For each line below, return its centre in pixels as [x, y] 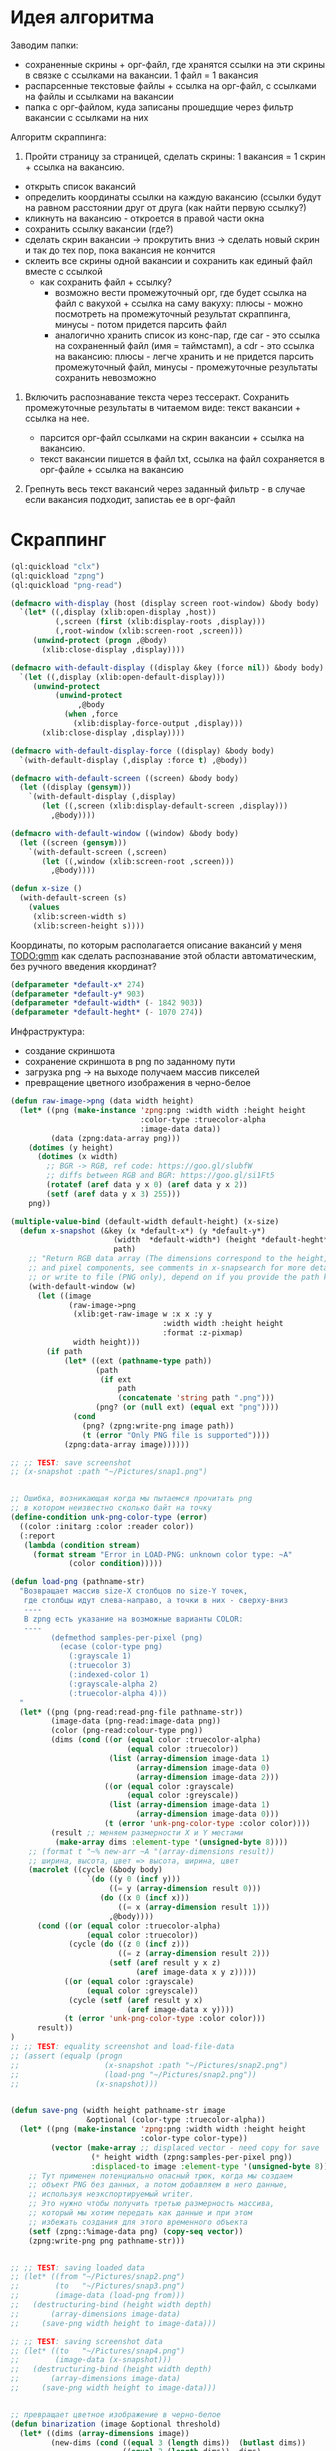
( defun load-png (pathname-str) [77, 1582]
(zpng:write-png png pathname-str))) [107, 2241]
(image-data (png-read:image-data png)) [136, 1721]
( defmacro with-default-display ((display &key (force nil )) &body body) [167, 667]
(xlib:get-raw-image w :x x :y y [143, 1314]
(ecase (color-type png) [111, 1647]
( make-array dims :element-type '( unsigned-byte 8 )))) [171, 1842]
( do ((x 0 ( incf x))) [144, 1898]
